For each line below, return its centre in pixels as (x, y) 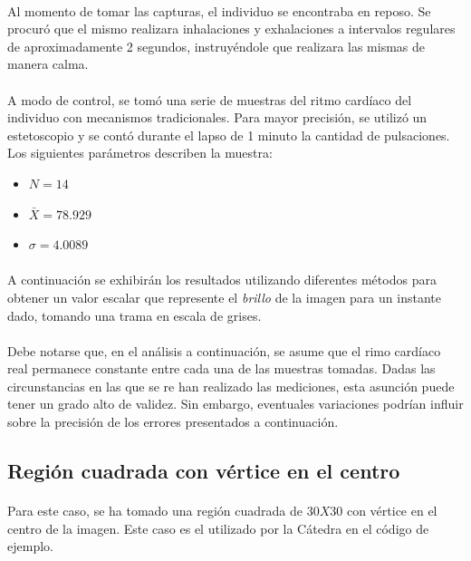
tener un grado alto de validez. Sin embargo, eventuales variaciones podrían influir (235, 404)
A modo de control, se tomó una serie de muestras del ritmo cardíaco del (210, 99)
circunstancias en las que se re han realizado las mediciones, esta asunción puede (231, 386)
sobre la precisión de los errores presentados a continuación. (173, 422)
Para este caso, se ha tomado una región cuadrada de (155, 511)
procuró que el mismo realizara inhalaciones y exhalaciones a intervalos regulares (231, 29)
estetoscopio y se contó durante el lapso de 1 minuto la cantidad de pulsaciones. (229, 135)
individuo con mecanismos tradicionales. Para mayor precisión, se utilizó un (217, 117)
